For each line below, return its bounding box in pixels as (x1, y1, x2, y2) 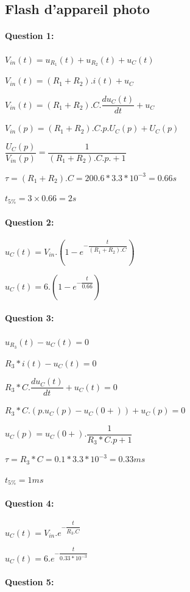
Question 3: (5, 312, 54, 324)
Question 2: (5, 215, 54, 228)
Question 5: (5, 575, 54, 588)
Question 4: (5, 497, 54, 510)
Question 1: (5, 29, 54, 42)
